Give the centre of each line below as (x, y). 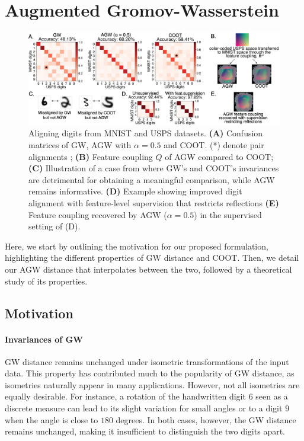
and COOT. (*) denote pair (214, 145)
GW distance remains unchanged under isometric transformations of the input (147, 361)
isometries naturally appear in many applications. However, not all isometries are (152, 384)
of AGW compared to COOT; (219, 156)
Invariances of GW (44, 339)
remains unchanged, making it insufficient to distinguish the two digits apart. (145, 431)
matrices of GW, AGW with (80, 145)
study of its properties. (46, 281)
